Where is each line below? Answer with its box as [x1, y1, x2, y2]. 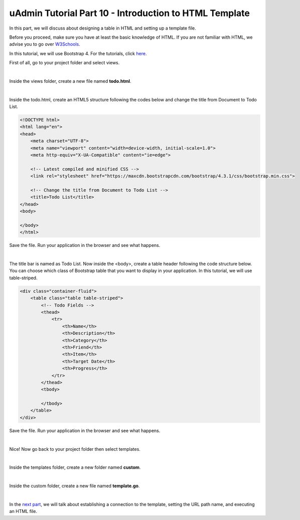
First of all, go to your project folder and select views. [9, 60, 120, 66]
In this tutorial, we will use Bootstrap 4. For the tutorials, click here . [9, 50, 147, 56]
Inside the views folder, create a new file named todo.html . [9, 78, 131, 84]
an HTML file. [9, 508, 38, 514]
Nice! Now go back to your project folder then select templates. [9, 446, 140, 452]
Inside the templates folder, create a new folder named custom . [9, 464, 141, 470]
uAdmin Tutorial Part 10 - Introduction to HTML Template [9, 8, 250, 19]
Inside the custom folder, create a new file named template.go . [9, 483, 140, 489]
